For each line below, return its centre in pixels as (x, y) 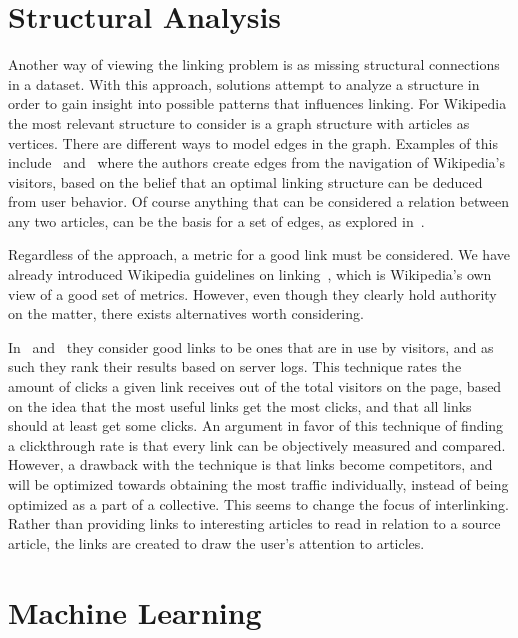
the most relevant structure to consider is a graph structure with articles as (239, 122)
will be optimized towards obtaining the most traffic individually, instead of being (258, 484)
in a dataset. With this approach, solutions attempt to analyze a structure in (244, 83)
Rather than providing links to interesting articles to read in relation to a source (254, 523)
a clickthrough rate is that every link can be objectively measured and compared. (257, 444)
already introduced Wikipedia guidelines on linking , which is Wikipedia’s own (250, 274)
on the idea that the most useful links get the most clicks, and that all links (240, 405)
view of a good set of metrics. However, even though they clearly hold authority (252, 293)
